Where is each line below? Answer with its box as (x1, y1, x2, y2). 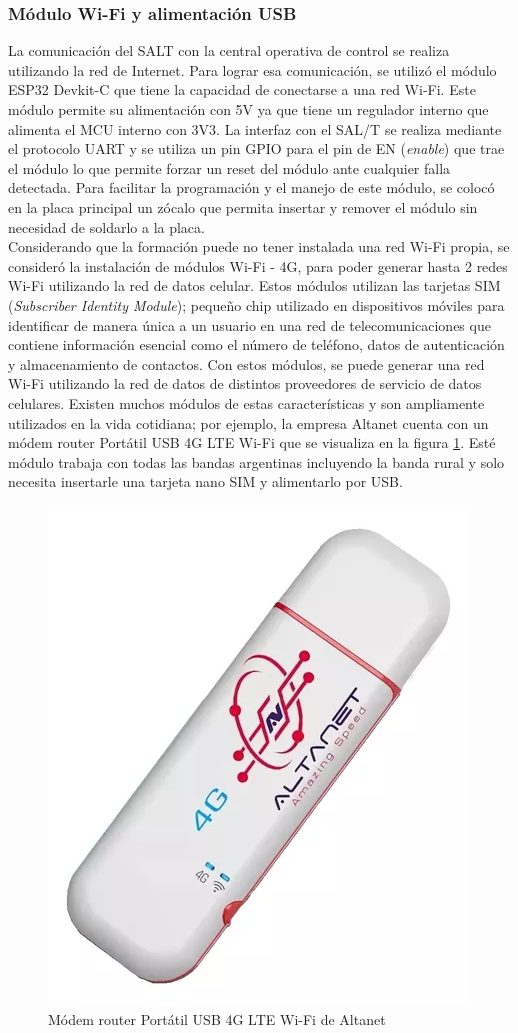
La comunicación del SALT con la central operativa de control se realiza (8, 40, 450, 61)
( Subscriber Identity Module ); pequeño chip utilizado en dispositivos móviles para (8, 294, 505, 315)
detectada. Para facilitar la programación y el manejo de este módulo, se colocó (8, 177, 495, 198)
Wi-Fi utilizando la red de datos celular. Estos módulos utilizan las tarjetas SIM (8, 275, 501, 296)
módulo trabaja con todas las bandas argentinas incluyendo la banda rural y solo (8, 451, 505, 472)
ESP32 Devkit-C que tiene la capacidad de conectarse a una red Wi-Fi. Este (8, 79, 476, 100)
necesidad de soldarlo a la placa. (8, 216, 205, 237)
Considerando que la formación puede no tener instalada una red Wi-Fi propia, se (8, 236, 510, 257)
